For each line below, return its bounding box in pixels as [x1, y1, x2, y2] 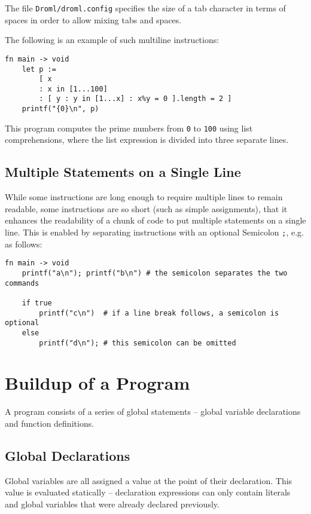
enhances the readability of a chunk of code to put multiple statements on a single [5, 214, 306, 227]
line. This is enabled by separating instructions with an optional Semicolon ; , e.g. [5, 226, 304, 238]
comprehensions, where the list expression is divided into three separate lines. [5, 133, 289, 146]
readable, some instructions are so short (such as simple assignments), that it [5, 202, 288, 215]
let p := [22, 65, 56, 74]
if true [22, 298, 52, 307]
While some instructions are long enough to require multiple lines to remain [5, 191, 283, 203]
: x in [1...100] [39, 84, 108, 93]
